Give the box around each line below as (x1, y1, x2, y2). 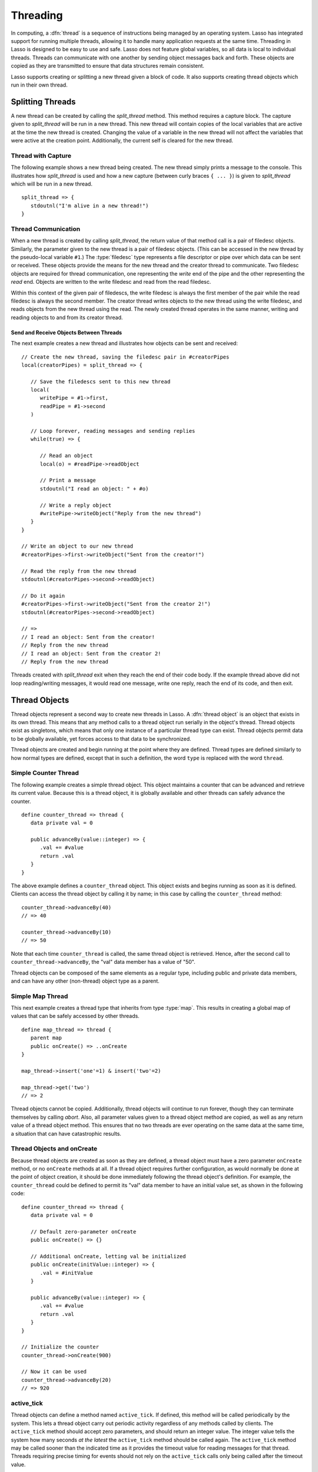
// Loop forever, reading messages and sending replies (30, 427, 196, 435)
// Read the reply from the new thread (21, 568, 137, 574)
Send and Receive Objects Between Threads (11, 329, 122, 336)
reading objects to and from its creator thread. (11, 314, 123, 321)
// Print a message (39, 477, 97, 484)
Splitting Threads (11, 97, 76, 107)
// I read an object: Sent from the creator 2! (21, 650, 161, 657)
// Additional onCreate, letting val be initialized (30, 1253, 186, 1259)
